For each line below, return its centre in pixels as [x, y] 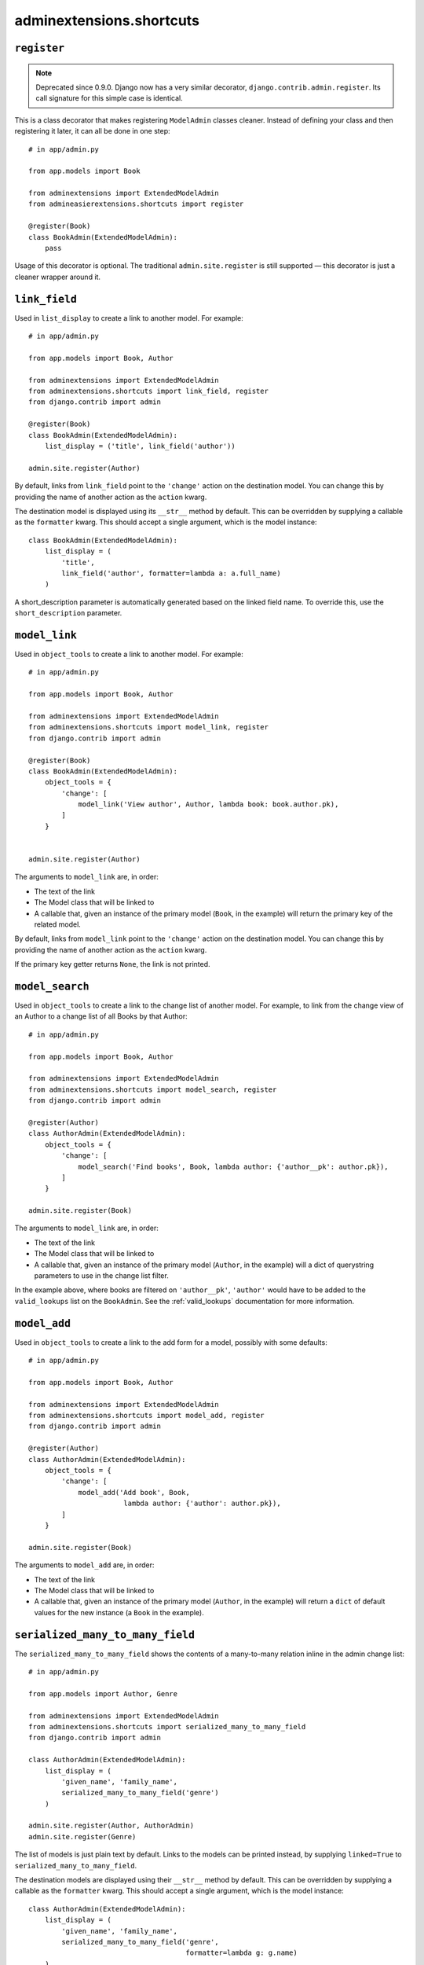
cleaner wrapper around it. [58, 277]
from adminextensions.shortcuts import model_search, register [153, 1089]
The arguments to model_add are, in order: [84, 1565]
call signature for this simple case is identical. [110, 98]
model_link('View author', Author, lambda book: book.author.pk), [208, 804]
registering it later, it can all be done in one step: [92, 131]
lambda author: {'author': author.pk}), [202, 1504]
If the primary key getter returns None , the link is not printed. [113, 964]
